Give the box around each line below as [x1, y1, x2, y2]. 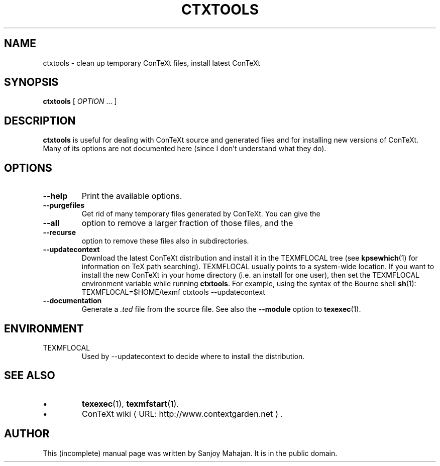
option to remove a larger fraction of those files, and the [81, 218, 293, 228]
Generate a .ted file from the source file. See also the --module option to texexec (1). [81, 305, 361, 314]
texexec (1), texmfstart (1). [82, 398, 179, 409]
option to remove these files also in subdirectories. [81, 237, 249, 246]
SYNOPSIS [4, 76, 59, 89]
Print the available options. [81, 191, 182, 201]
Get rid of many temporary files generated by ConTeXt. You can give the [81, 209, 320, 218]
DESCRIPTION [4, 114, 76, 127]
